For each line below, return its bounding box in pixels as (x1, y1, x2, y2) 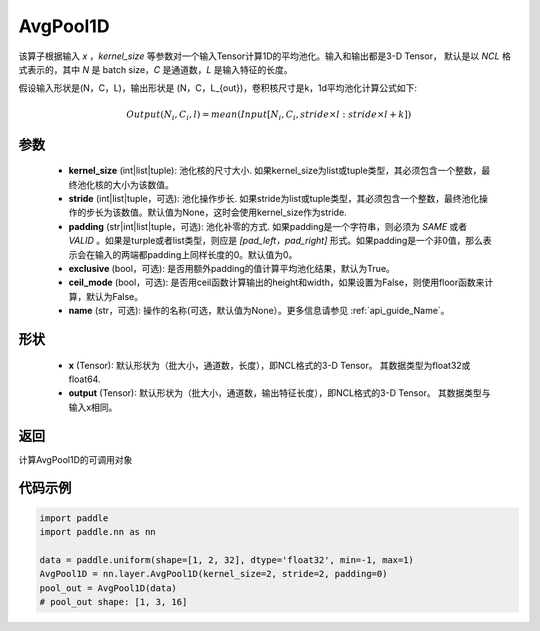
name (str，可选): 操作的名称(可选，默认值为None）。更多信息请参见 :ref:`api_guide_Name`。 (68, 305, 450, 317)
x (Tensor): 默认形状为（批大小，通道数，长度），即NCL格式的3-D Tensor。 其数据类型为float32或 (68, 359, 471, 371)
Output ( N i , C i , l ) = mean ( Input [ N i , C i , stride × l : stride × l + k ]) (126, 108, 412, 122)
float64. (68, 373, 101, 385)
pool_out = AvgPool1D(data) (39, 582, 177, 594)
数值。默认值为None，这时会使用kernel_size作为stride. (120, 206, 347, 219)
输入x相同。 (68, 401, 118, 413)
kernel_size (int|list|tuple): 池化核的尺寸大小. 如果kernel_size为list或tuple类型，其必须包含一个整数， (68, 165, 482, 177)
